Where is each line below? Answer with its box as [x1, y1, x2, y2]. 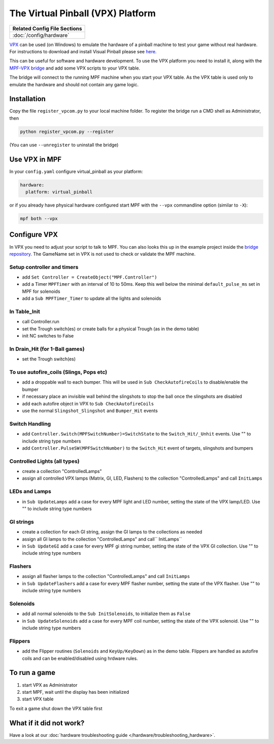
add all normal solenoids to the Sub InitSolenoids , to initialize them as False [22, 611, 191, 617]
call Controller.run [22, 319, 59, 325]
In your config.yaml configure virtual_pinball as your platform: [9, 168, 143, 175]
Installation [9, 94, 46, 104]
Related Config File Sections [12, 25, 82, 32]
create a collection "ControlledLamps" [22, 468, 102, 475]
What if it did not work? [9, 719, 85, 727]
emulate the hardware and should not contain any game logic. [9, 81, 139, 87]
